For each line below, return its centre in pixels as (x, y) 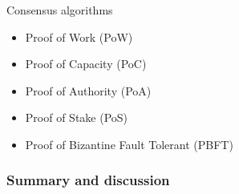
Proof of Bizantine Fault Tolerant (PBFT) (129, 144)
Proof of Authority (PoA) (88, 90)
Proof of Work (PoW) (79, 36)
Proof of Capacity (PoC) (86, 64)
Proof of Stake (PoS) (77, 117)
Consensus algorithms (60, 10)
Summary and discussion (88, 180)
